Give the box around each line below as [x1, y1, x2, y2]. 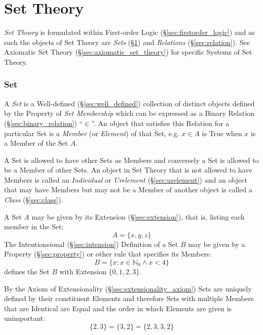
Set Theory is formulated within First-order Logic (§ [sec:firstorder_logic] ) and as [4, 27, 255, 37]
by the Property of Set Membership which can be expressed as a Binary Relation [4, 108, 255, 118]
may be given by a [188, 238, 245, 249]
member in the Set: [4, 221, 64, 232]
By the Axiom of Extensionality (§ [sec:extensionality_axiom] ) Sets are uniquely [4, 283, 252, 294]
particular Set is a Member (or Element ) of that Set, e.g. [4, 128, 179, 138]
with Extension [59, 266, 106, 277]
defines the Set [4, 266, 50, 277]
